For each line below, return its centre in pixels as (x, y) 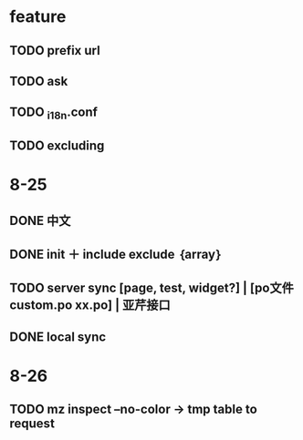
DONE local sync (58, 337)
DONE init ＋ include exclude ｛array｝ (116, 254)
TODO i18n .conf (54, 113)
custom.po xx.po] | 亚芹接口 (90, 306)
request (32, 424)
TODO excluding (57, 145)
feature (38, 17)
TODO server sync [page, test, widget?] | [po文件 (151, 288)
